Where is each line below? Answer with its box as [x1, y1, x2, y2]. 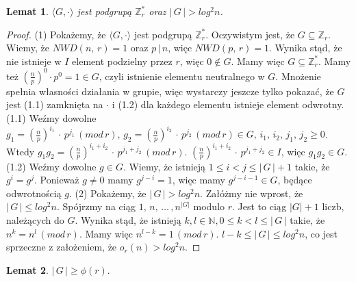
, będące [277, 172, 312, 187]
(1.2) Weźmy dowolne [6, 159, 97, 173]
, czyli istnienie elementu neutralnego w [99, 68, 265, 83]
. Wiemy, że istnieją [123, 159, 206, 173]
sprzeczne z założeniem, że [6, 240, 117, 254]
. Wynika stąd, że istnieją [75, 213, 181, 227]
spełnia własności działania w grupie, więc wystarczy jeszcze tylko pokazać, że [6, 84, 334, 98]
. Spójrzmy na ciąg [56, 199, 136, 214]
